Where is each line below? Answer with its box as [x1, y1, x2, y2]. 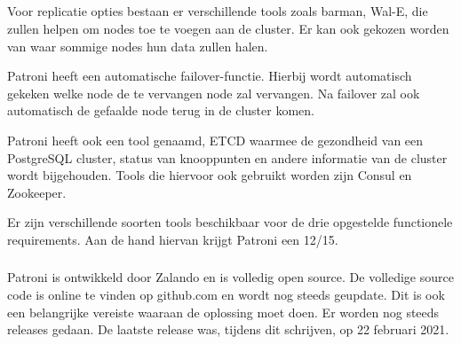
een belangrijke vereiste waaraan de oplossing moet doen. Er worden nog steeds [7, 302, 440, 321]
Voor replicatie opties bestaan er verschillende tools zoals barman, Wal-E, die [7, 2, 428, 20]
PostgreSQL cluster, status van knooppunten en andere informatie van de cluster [7, 148, 448, 167]
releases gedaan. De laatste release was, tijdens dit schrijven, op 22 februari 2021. [7, 320, 449, 339]
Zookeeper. [7, 183, 67, 201]
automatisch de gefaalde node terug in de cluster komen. [7, 101, 314, 120]
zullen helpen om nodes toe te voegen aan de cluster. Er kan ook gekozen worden [7, 19, 449, 37]
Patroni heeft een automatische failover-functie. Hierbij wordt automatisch [7, 66, 412, 85]
